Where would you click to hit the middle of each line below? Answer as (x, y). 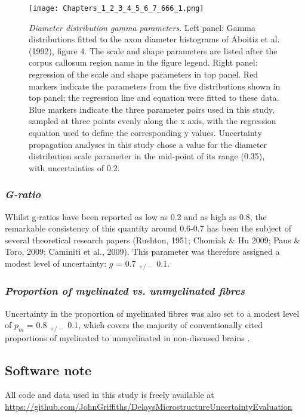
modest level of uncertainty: (56, 263)
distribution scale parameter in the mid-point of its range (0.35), (147, 156)
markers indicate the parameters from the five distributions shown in (155, 86)
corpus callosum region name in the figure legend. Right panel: (143, 62)
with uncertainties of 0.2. (74, 167)
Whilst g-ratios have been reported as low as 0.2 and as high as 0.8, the (136, 216)
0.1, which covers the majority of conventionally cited (165, 325)
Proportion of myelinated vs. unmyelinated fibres (125, 291)
